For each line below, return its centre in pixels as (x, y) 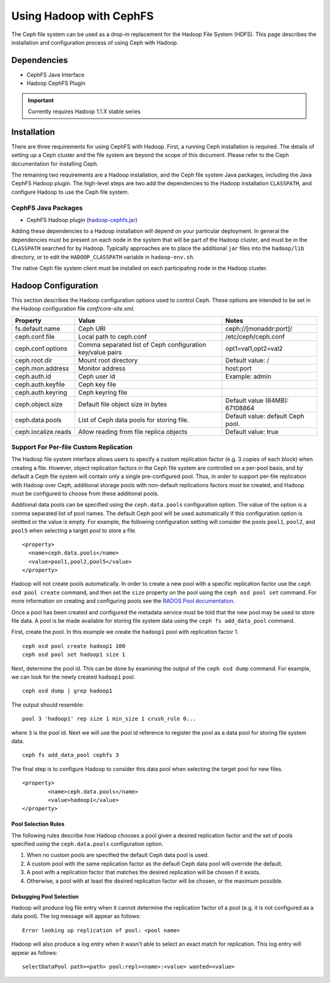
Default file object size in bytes (123, 404)
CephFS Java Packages (47, 208)
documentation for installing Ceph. (55, 164)
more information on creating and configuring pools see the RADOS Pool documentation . (123, 601)
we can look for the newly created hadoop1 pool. (73, 677)
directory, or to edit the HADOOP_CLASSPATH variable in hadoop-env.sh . (103, 257)
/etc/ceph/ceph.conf (255, 336)
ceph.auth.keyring (41, 392)
